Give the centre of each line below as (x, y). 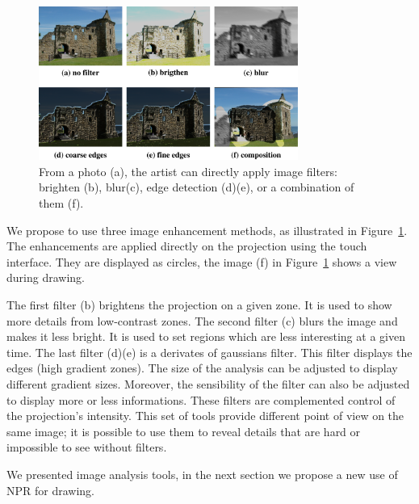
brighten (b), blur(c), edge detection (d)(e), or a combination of (197, 187)
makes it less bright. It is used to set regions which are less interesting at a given (206, 336)
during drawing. (46, 277)
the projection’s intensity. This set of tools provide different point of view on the (205, 416)
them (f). (61, 203)
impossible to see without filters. (87, 447)
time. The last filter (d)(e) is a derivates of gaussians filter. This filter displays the (209, 352)
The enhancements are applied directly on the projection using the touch (187, 246)
